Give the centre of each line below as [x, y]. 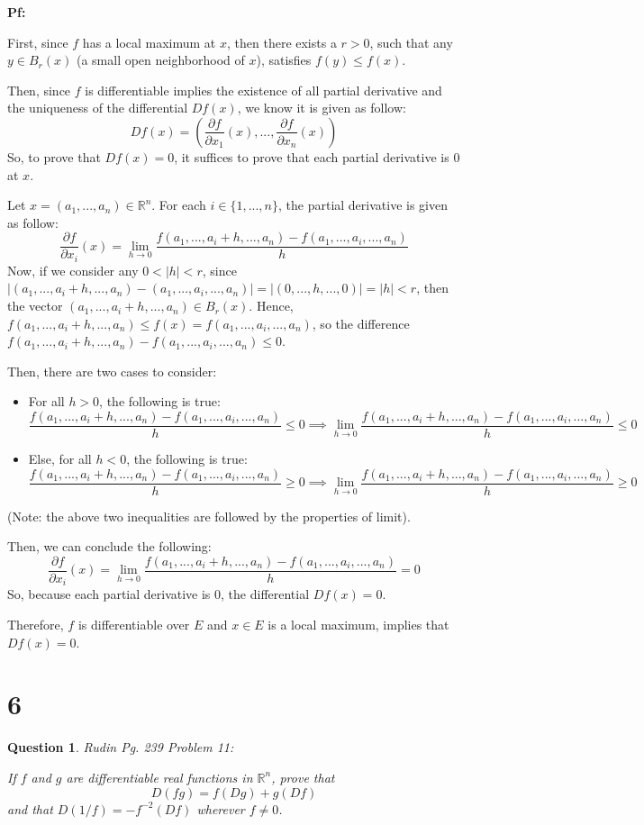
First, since [38, 42]
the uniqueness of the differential [98, 108]
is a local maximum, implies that [358, 625]
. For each [179, 205]
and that [30, 808]
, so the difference [361, 323]
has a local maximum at [149, 42]
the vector [35, 306]
